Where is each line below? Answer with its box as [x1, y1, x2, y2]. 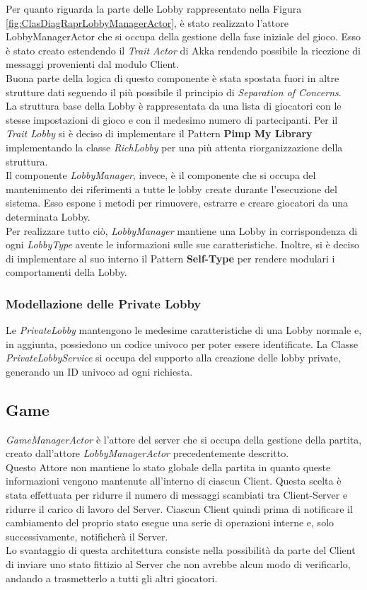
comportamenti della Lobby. [6, 265, 127, 279]
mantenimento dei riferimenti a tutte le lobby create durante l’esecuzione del [6, 181, 337, 196]
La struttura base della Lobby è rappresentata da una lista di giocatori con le [6, 98, 342, 113]
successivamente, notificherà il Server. [6, 528, 168, 543]
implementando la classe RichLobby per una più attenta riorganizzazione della [6, 139, 343, 154]
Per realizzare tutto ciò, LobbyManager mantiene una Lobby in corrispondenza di [6, 223, 358, 238]
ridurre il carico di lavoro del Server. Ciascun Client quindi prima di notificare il [6, 501, 353, 516]
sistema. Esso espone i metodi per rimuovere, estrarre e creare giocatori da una [6, 195, 348, 210]
